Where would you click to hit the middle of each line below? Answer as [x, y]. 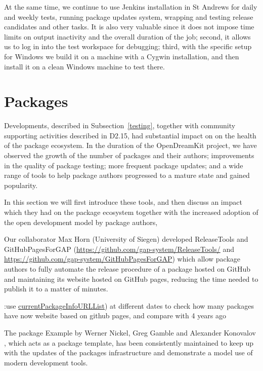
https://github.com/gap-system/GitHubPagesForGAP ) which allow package [122, 259]
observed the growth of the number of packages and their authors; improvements [129, 155]
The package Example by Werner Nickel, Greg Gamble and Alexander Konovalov [130, 332]
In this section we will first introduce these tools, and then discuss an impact [123, 202]
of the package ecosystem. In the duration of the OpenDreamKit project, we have [130, 145]
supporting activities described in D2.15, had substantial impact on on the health [130, 135]
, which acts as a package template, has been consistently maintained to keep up [129, 342]
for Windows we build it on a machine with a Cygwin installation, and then [122, 56]
